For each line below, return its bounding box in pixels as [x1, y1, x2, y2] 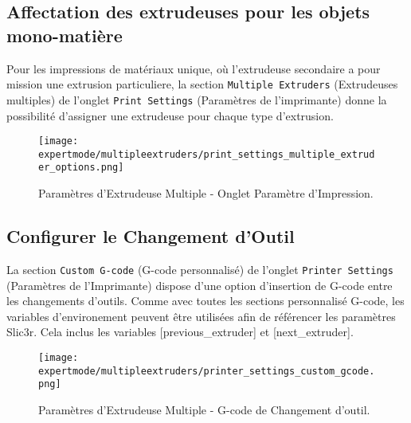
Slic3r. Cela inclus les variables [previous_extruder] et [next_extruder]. [6, 323, 354, 340]
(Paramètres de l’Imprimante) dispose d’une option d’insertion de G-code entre [6, 276, 393, 293]
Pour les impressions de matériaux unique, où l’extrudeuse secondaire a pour [6, 60, 381, 76]
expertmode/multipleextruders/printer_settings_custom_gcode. [38, 365, 375, 377]
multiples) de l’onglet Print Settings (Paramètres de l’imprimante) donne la [6, 91, 387, 108]
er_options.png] [38, 162, 124, 174]
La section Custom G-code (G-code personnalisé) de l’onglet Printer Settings [6, 260, 393, 277]
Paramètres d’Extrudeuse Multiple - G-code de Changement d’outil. [38, 401, 370, 417]
